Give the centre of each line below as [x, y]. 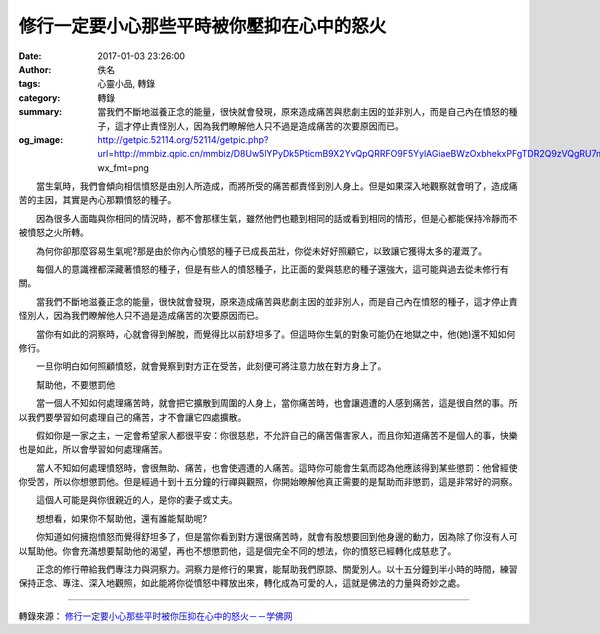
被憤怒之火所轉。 [53, 232]
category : [39, 97]
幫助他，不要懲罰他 [75, 384]
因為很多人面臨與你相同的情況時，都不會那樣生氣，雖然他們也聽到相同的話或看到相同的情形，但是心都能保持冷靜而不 [276, 218]
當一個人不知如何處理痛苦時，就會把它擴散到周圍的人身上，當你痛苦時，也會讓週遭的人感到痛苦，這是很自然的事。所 [276, 403]
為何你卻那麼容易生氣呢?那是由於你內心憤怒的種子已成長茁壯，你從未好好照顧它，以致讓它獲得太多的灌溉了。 [261, 251]
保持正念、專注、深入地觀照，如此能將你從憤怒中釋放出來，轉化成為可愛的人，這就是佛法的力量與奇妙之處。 [241, 583]
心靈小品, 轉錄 [126, 84]
